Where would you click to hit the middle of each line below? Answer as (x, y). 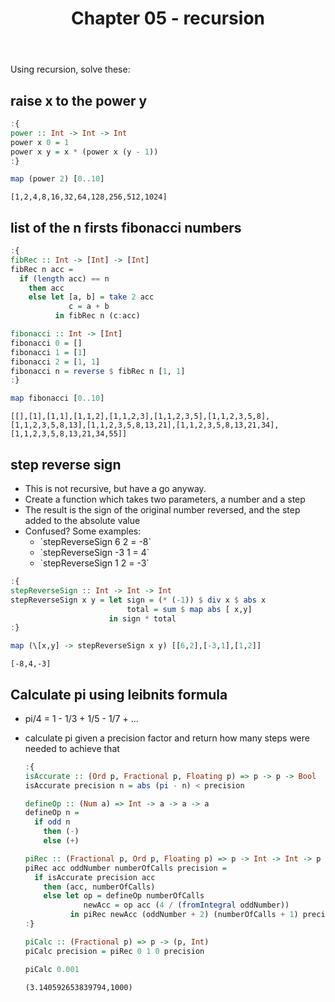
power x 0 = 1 (40, 142)
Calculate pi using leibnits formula (119, 694)
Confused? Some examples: (83, 531)
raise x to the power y (79, 100)
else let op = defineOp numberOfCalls (124, 896)
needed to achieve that (72, 748)
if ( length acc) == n (64, 278)
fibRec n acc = (42, 269)
